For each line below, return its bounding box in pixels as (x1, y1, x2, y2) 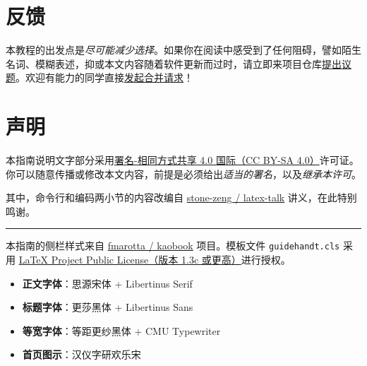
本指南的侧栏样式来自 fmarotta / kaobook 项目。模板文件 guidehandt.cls (6, 238, 340, 253)
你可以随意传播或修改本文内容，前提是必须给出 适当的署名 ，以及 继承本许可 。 (6, 166, 361, 181)
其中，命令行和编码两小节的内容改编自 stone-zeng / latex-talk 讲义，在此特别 (6, 190, 357, 205)
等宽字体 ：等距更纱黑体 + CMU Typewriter (22, 323, 221, 338)
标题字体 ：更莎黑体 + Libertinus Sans (22, 300, 193, 314)
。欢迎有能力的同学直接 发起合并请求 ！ (16, 70, 193, 85)
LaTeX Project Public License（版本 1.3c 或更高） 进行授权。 (18, 252, 291, 267)
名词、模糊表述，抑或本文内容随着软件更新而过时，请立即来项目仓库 (6, 56, 322, 71)
